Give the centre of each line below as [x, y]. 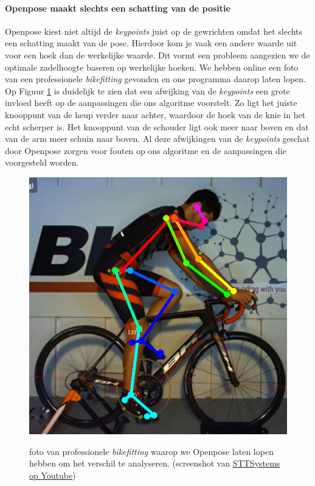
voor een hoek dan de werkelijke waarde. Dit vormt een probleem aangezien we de [157, 55]
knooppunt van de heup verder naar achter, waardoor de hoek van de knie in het [155, 114]
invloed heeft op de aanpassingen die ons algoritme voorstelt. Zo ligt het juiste [151, 103]
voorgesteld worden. [42, 162]
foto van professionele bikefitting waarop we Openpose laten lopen [151, 451]
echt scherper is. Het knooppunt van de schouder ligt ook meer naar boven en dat [157, 126]
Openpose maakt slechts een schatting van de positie [118, 8]
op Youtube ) [53, 475]
